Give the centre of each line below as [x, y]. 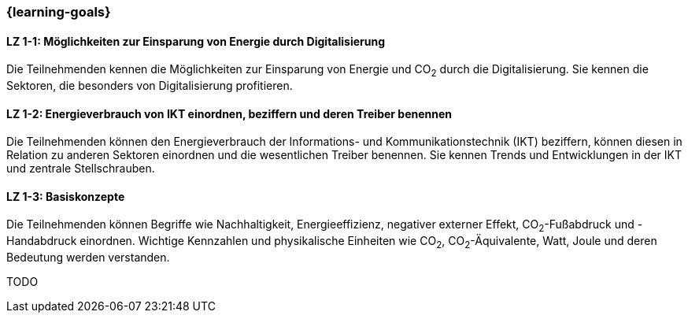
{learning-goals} [59, 12]
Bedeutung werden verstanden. [88, 258]
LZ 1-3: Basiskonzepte [66, 196]
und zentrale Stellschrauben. [81, 169]
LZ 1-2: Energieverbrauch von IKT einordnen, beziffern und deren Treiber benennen [229, 113]
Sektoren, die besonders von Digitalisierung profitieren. [150, 86]
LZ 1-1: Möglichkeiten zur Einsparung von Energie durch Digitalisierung [196, 41]
